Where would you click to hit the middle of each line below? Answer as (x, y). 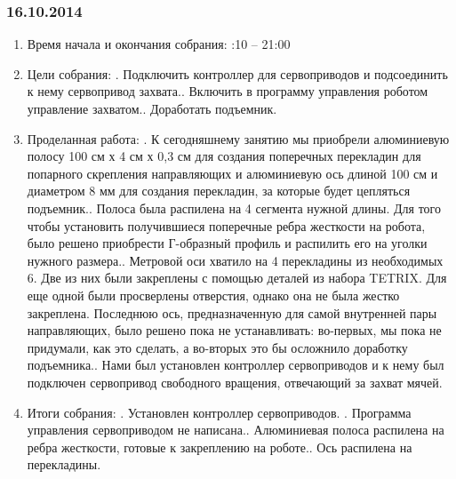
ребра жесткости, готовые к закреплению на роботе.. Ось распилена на (220, 447)
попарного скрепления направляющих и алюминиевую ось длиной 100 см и (232, 173)
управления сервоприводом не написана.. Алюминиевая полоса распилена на (236, 430)
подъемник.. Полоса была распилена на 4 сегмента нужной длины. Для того (234, 208)
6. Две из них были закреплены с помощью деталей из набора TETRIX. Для (237, 278)
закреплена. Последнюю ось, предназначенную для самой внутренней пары (232, 312)
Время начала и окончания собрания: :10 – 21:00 (159, 44)
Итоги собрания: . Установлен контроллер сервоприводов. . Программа (219, 412)
